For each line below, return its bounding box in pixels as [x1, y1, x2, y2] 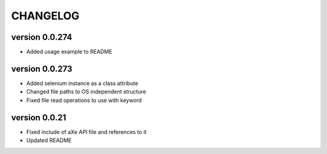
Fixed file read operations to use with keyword [26, 97, 142, 104]
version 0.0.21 [11, 112, 67, 123]
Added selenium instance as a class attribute [26, 79, 139, 87]
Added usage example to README [26, 48, 113, 56]
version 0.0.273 [11, 63, 73, 74]
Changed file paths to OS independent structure [26, 88, 147, 95]
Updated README [26, 136, 72, 144]
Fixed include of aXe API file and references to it [26, 128, 147, 135]
